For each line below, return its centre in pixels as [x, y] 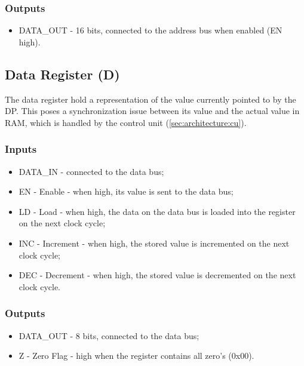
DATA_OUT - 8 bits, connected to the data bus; [109, 335]
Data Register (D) [62, 74]
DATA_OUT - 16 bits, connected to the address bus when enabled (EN [151, 30]
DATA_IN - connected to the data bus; [91, 171]
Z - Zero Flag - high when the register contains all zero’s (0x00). [136, 356]
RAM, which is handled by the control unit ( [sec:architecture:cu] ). [126, 122]
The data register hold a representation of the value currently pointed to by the [151, 99]
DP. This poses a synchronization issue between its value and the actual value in [152, 111]
